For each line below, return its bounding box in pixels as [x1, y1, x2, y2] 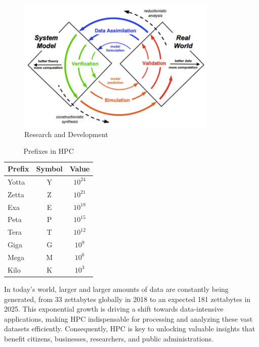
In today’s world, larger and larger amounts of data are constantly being [4, 283, 229, 294]
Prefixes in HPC [23, 146, 74, 156]
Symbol [36, 163, 63, 174]
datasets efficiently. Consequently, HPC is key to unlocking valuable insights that [4, 323, 255, 334]
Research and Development [24, 128, 108, 139]
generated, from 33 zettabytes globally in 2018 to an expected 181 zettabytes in [4, 293, 251, 304]
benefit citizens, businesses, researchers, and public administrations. [4, 333, 213, 343]
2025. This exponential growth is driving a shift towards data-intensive [4, 303, 224, 314]
